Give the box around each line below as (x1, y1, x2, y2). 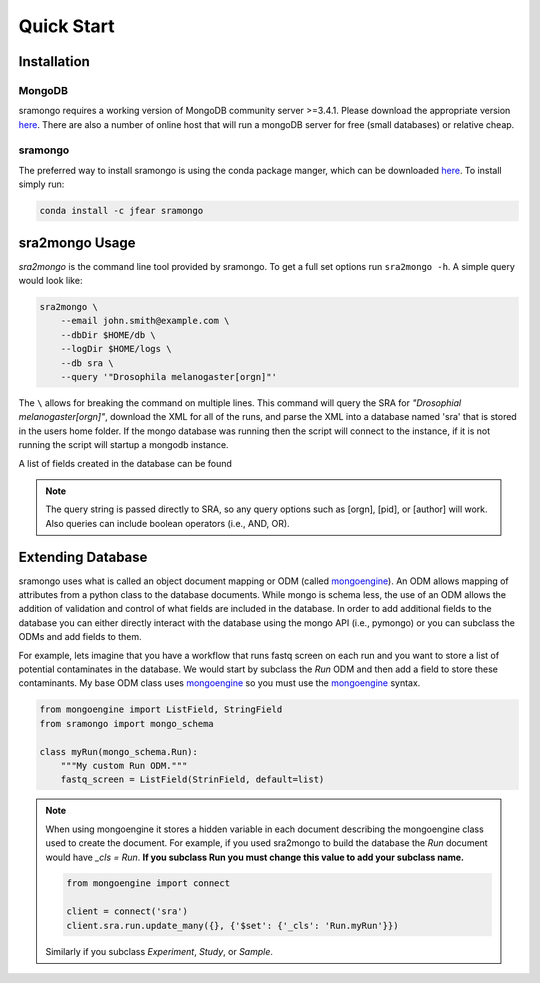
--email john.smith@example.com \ (60, 315, 230, 327)
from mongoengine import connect (66, 878, 230, 889)
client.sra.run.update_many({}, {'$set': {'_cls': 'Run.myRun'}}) (66, 920, 399, 931)
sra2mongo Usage (18, 234, 136, 251)
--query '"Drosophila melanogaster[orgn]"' (60, 371, 277, 383)
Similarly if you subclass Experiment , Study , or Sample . (45, 945, 274, 957)
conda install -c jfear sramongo (39, 205, 204, 217)
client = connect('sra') (66, 906, 189, 917)
